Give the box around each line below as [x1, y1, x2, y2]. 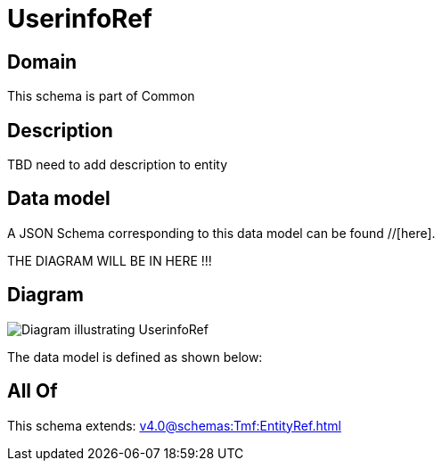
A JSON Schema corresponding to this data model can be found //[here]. [7, 225, 436, 241]
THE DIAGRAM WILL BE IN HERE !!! [7, 252, 212, 268]
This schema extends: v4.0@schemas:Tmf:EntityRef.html [7, 417, 341, 433]
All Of [7, 380, 58, 403]
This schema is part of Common [7, 88, 195, 104]
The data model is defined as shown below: [7, 349, 263, 365]
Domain [7, 50, 78, 73]
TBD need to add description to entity [7, 157, 228, 173]
